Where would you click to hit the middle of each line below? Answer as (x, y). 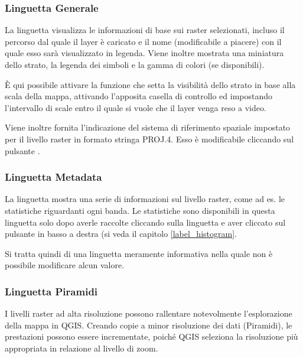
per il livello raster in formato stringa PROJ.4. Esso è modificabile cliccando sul (149, 139)
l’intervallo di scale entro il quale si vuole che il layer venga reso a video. (136, 107)
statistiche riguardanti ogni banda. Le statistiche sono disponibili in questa (140, 210)
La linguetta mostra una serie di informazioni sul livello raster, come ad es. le (145, 199)
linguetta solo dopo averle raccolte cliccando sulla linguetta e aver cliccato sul (145, 222)
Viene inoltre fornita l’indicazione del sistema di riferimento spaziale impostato (148, 127)
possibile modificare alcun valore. (65, 265)
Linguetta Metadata (53, 177)
